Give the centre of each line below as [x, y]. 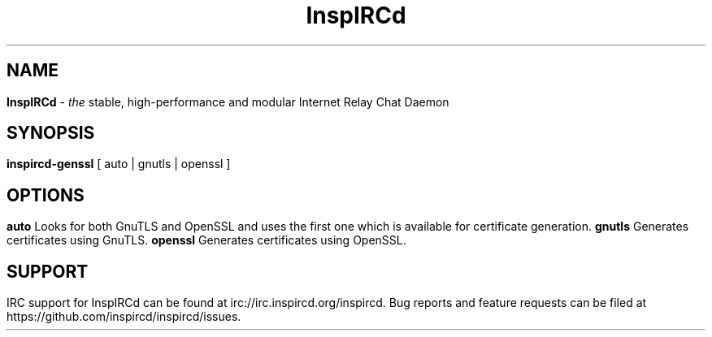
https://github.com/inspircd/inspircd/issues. [124, 317]
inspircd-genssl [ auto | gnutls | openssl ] [119, 164]
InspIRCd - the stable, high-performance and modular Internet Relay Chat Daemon [228, 102]
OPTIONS [46, 195]
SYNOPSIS [51, 133]
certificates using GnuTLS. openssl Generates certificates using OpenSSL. [206, 240]
